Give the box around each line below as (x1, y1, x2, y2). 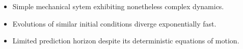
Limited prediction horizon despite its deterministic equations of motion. (12, 35, 239, 46)
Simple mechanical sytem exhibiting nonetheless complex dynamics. (12, 1, 224, 11)
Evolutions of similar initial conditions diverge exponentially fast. (12, 18, 217, 29)
